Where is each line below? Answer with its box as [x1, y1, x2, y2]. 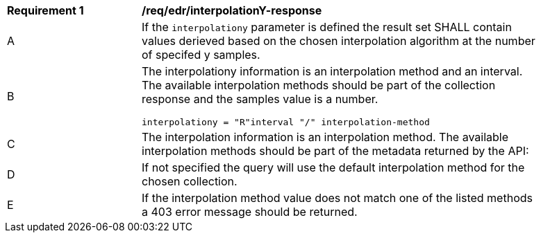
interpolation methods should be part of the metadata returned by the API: [142, 144, 529, 158]
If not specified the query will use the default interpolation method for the [142, 161, 525, 174]
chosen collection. [142, 174, 238, 188]
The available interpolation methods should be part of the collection [142, 78, 496, 92]
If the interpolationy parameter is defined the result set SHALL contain [142, 20, 512, 34]
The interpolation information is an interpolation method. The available [142, 130, 509, 144]
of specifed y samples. [142, 48, 260, 62]
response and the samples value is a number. [142, 92, 378, 106]
